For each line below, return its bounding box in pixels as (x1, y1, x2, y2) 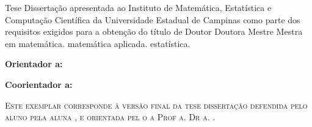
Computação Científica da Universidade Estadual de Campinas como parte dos (5, 13, 300, 26)
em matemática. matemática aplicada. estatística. (5, 37, 190, 49)
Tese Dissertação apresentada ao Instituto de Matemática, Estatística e (5, 1, 272, 13)
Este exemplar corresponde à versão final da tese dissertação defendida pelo (5, 98, 308, 111)
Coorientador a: (5, 78, 73, 90)
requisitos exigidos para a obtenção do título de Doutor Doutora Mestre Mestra (5, 25, 303, 38)
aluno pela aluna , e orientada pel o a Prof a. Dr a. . (5, 111, 216, 123)
